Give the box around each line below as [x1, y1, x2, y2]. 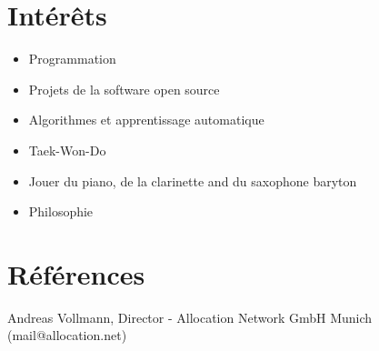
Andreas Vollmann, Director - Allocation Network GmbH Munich [7, 307, 373, 326]
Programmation [28, 49, 116, 68]
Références [7, 255, 145, 292]
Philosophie [28, 202, 94, 221]
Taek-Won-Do [28, 140, 106, 159]
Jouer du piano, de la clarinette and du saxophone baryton [28, 171, 357, 190]
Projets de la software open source [28, 79, 220, 98]
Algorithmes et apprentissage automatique [28, 110, 264, 129]
